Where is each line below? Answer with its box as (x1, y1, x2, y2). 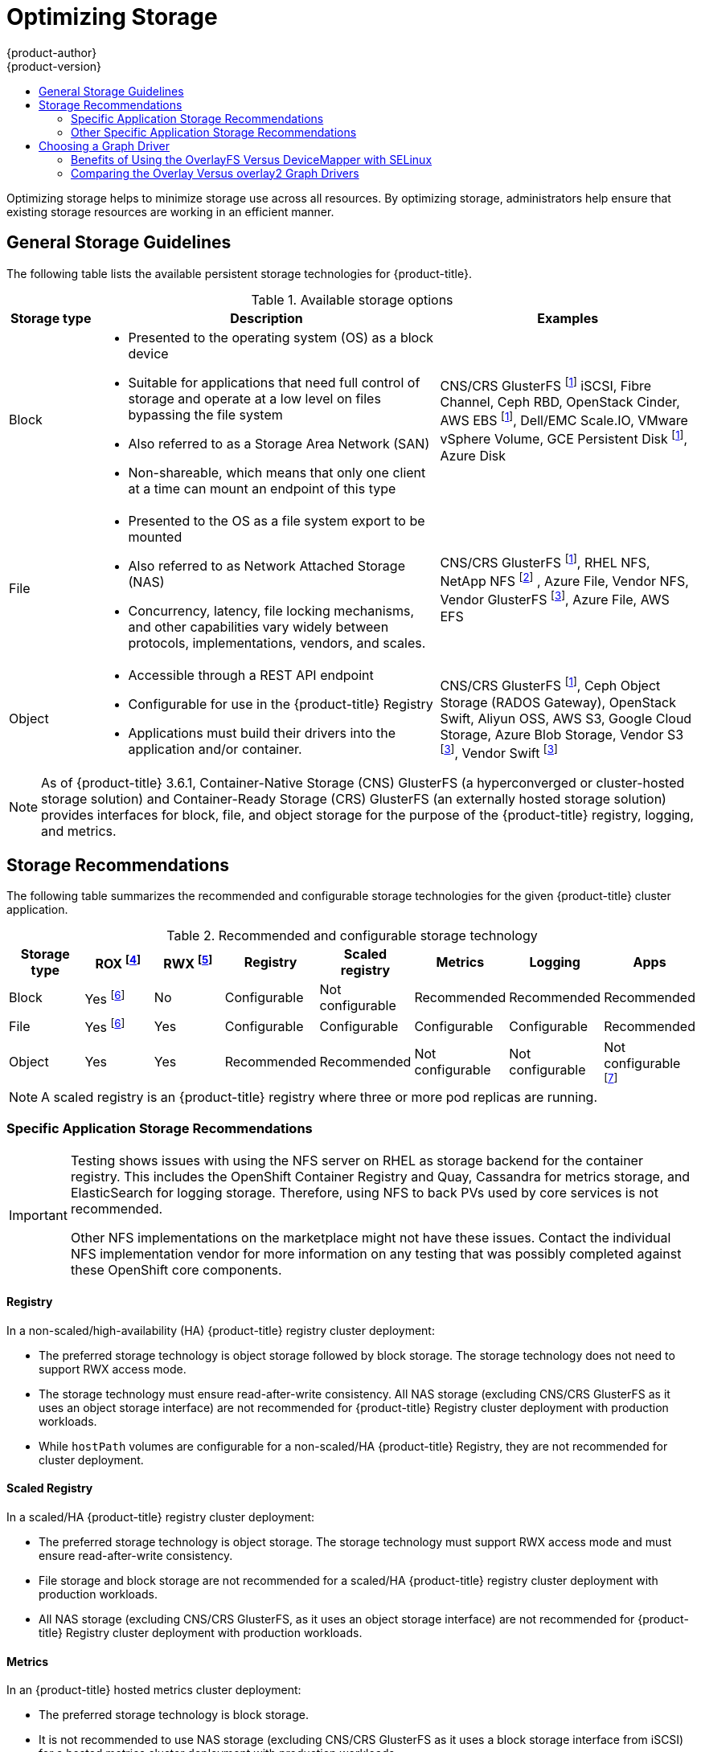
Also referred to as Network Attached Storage (128, 557, 405, 574)
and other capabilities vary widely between (128, 618, 389, 635)
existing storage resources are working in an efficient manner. (6, 204, 334, 219)
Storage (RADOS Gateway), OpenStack (440, 694, 676, 710)
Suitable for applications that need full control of (128, 374, 420, 391)
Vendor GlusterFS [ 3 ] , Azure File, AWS (440, 589, 670, 608)
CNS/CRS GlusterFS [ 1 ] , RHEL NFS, (440, 551, 650, 571)
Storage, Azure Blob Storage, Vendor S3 (440, 726, 684, 743)
